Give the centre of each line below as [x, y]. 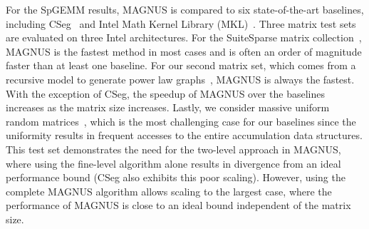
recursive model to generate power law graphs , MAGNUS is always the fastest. [180, 79]
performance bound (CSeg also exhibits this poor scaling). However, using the [176, 177]
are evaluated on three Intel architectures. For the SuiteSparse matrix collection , [184, 37]
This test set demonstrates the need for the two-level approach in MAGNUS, [173, 149]
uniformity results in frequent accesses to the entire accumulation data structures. [184, 135]
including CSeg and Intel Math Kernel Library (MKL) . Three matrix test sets [181, 23]
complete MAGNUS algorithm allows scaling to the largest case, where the [169, 191]
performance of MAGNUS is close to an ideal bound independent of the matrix [178, 205]
